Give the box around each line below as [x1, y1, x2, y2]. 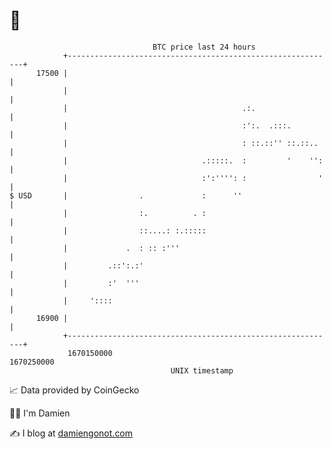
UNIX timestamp [170, 365, 234, 376]
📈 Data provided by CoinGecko [9, 384, 140, 396]
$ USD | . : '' [9, 190, 243, 201]
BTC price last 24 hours [152, 42, 256, 52]
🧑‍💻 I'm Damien [9, 407, 71, 419]
